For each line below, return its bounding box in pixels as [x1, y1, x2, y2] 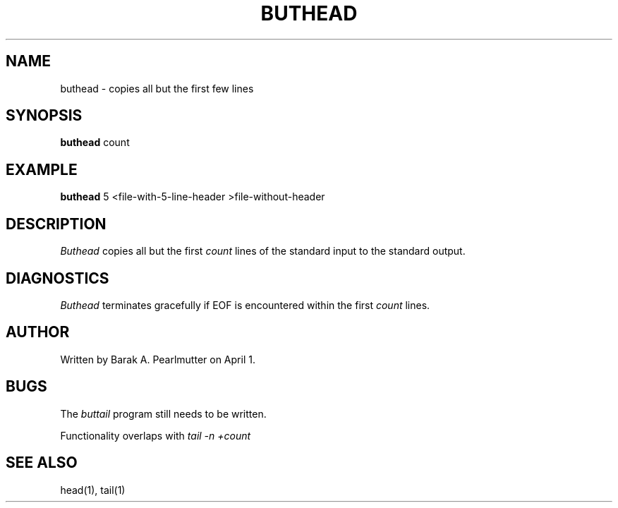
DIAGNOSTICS [6, 269, 109, 287]
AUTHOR [6, 323, 70, 341]
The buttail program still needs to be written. [60, 407, 267, 420]
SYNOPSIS [6, 107, 83, 125]
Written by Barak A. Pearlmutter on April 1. [60, 353, 255, 365]
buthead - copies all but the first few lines [60, 82, 254, 95]
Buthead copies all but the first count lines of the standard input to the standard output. [60, 245, 466, 258]
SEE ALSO [6, 454, 78, 472]
